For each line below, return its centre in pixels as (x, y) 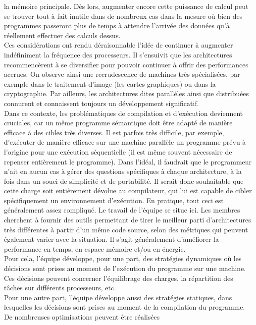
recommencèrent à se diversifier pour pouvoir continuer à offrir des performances (126, 64)
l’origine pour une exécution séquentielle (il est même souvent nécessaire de (118, 151)
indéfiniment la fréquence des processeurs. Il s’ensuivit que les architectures (118, 54)
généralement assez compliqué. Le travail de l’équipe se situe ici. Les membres (122, 210)
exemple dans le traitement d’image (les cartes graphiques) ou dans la (110, 83)
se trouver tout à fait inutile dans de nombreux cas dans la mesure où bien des (123, 16)
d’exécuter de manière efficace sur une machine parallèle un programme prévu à (125, 142)
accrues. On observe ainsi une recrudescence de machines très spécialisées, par (122, 74)
